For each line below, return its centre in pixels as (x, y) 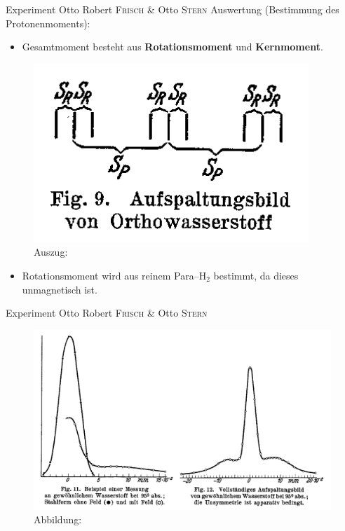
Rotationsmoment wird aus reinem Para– (110, 275)
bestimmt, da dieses (256, 275)
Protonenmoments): (48, 23)
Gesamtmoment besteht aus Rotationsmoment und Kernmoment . (172, 47)
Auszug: (51, 252)
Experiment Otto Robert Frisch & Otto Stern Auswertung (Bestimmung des (172, 9)
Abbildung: (58, 519)
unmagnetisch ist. (60, 289)
